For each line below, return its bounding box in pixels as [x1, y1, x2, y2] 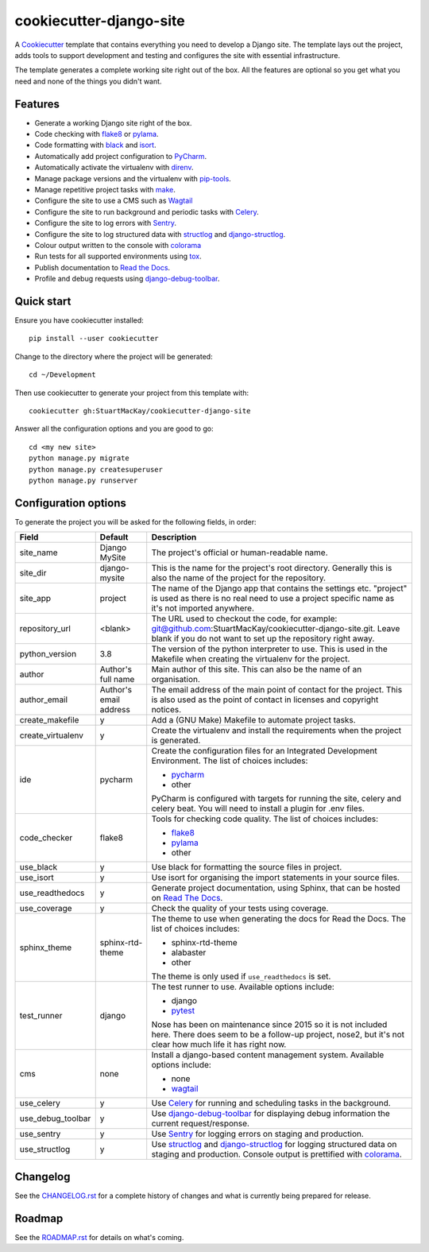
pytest [171, 1006, 195, 1017]
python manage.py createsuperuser [29, 465, 163, 474]
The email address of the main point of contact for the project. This [151, 684, 403, 696]
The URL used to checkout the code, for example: [151, 613, 338, 624]
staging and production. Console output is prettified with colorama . [151, 1149, 403, 1160]
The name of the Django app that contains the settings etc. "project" [151, 583, 408, 594]
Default [99, 532, 129, 543]
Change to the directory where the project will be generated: [14, 351, 214, 361]
